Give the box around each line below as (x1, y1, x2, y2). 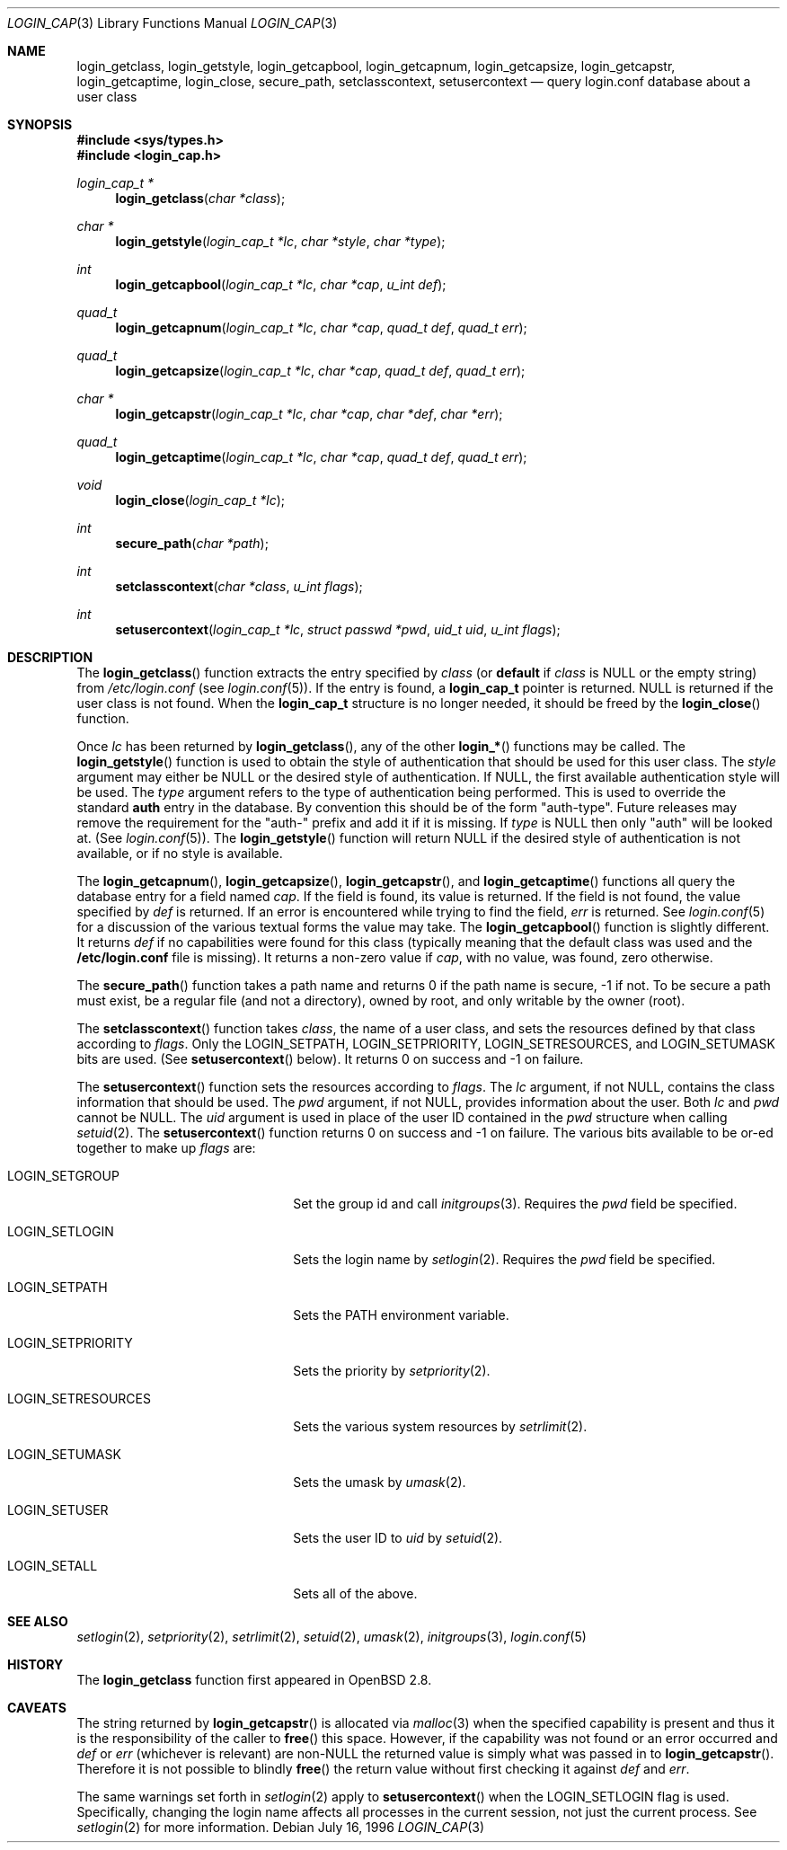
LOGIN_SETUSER (7, 1502, 109, 1518)
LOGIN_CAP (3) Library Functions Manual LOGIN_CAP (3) (7, 15, 338, 31)
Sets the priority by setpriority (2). (293, 1363, 491, 1378)
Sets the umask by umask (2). (293, 1474, 466, 1490)
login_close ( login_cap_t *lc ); (115, 492, 285, 508)
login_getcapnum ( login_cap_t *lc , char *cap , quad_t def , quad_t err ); (115, 320, 527, 335)
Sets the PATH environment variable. (293, 1307, 509, 1323)
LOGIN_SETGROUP (7, 1168, 119, 1183)
